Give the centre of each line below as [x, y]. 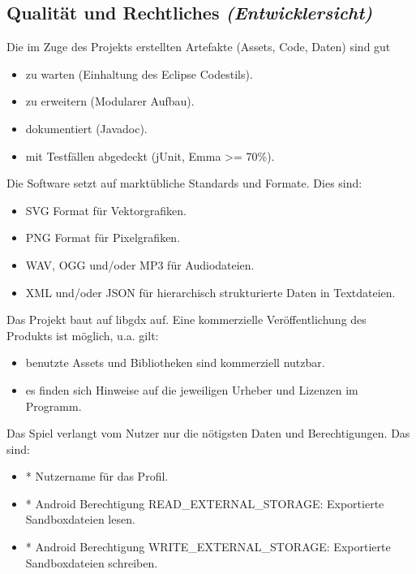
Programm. [54, 406]
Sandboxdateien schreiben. [92, 562]
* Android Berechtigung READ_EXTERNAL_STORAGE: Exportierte [205, 503]
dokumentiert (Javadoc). [86, 128]
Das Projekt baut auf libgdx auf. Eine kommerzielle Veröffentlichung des [187, 319]
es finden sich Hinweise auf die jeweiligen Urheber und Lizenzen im [192, 389]
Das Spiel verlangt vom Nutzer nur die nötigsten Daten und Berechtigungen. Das [208, 433]
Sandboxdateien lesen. [80, 519]
